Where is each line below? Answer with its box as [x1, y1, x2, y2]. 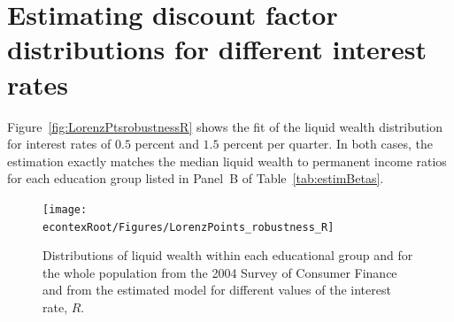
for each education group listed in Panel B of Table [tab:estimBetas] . [7, 169, 384, 188]
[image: [42, 203, 88, 216]
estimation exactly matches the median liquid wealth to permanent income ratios [7, 151, 447, 170]
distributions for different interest [7, 31, 427, 67]
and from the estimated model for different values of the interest [42, 280, 391, 299]
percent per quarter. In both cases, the [223, 134, 433, 153]
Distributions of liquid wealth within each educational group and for [42, 246, 413, 264]
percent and [135, 134, 199, 153]
